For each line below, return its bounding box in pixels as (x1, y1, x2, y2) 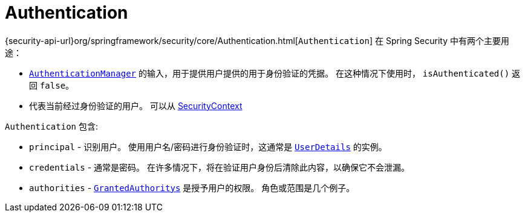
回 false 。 (29, 80, 74, 90)
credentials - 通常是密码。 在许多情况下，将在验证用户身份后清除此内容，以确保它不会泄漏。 (29, 162, 409, 172)
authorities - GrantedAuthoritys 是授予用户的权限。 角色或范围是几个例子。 (29, 182, 355, 193)
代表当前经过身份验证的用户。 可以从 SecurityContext (29, 100, 243, 111)
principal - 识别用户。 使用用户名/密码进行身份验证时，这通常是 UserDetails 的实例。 (29, 141, 387, 152)
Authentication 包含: (5, 121, 98, 131)
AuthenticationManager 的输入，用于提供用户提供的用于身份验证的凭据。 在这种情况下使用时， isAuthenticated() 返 (29, 68, 521, 78)
